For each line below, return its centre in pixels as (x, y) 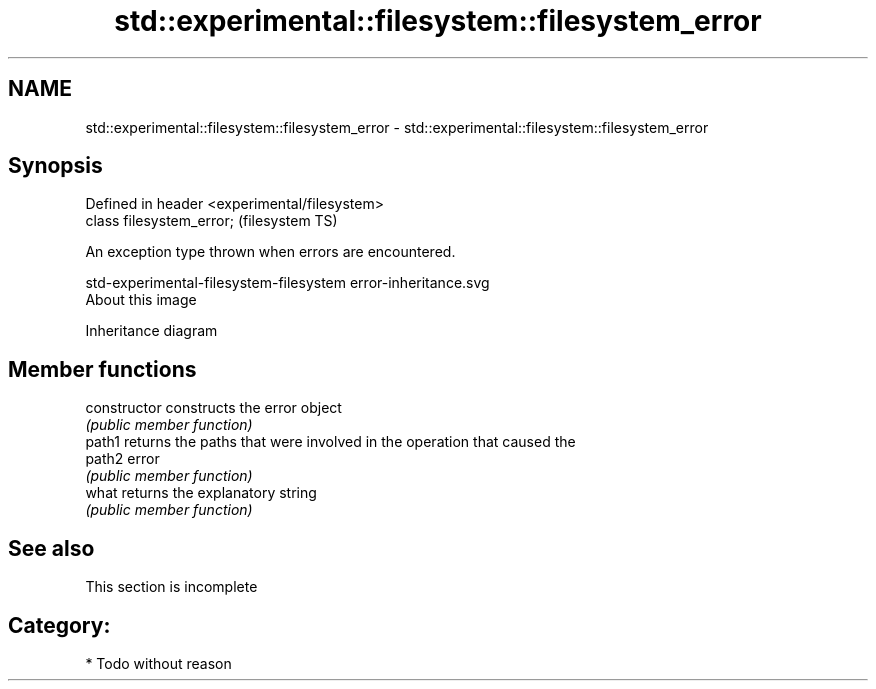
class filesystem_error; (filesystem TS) (211, 221)
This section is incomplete (171, 587)
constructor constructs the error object (213, 408)
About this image (141, 300)
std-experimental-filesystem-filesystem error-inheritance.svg (287, 283)
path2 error (122, 459)
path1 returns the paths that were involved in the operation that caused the (330, 442)
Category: (59, 625)
